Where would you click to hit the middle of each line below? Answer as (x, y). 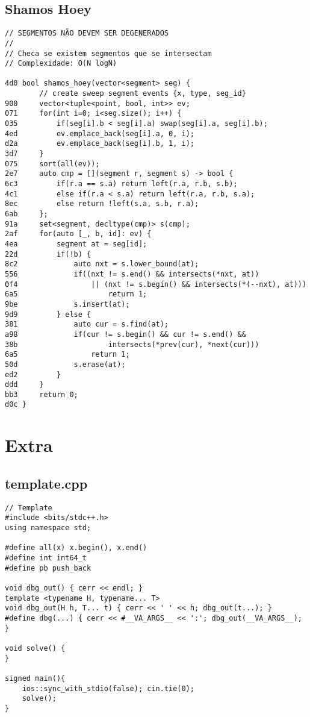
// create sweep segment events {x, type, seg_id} (143, 94)
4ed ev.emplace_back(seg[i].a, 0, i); (100, 133)
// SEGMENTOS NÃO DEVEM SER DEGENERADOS (87, 33)
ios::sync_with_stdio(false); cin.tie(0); (108, 688)
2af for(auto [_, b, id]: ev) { (78, 234)
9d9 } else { (48, 314)
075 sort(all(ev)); (52, 164)
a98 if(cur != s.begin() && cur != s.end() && (126, 334)
